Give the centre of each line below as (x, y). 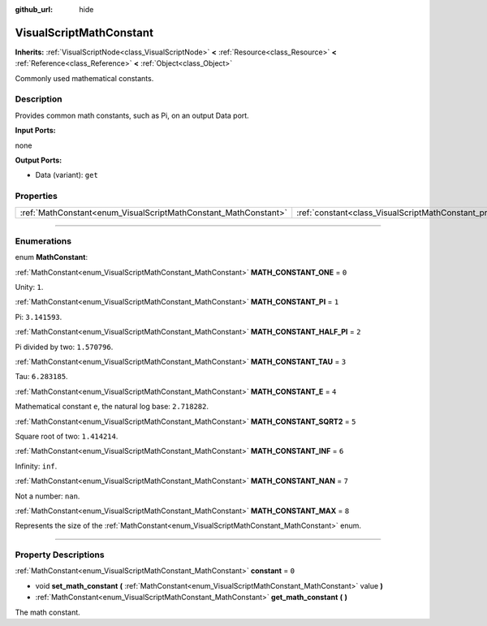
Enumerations (43, 241)
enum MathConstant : (52, 257)
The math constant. (47, 612)
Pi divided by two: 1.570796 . (64, 347)
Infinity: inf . (36, 466)
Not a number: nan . (47, 496)
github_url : (34, 9)
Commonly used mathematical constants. (84, 78)
